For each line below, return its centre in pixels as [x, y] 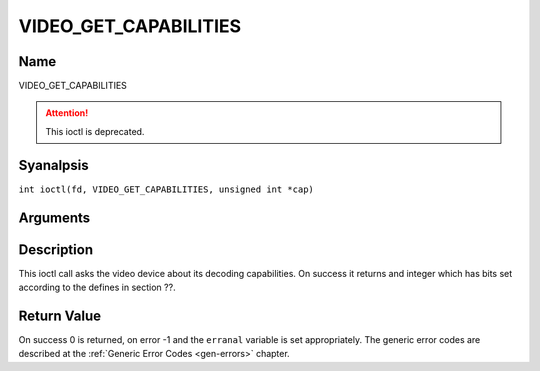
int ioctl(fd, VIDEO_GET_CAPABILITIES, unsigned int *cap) [166, 189]
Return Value [60, 315]
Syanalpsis [53, 165]
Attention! [67, 113]
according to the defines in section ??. [97, 287]
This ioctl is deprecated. [95, 131]
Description [56, 249]
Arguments [54, 217]
